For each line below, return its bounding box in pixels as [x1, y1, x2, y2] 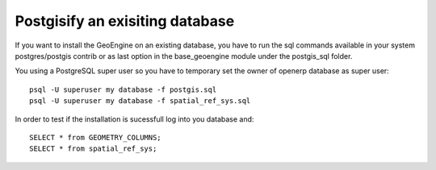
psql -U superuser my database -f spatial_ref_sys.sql [29, 97, 251, 106]
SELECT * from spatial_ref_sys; [29, 144, 157, 153]
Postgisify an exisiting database [15, 12, 235, 30]
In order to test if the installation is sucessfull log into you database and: [15, 114, 254, 124]
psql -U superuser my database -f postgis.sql [29, 85, 217, 94]
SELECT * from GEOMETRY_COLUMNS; [29, 133, 161, 142]
